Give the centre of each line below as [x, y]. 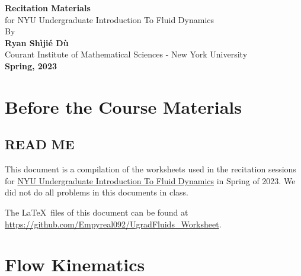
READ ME [40, 144]
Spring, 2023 [31, 65]
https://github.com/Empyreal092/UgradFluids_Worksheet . [113, 224]
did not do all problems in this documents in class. [97, 192]
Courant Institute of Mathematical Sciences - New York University [126, 54]
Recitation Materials [48, 8]
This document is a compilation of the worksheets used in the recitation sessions [150, 169]
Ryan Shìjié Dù [37, 42]
